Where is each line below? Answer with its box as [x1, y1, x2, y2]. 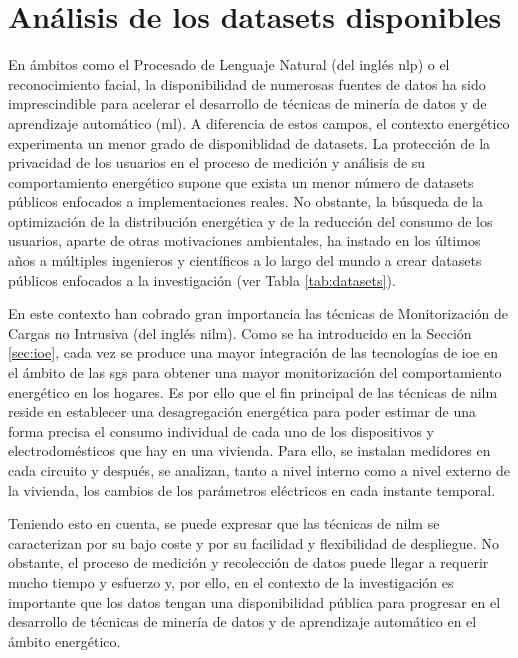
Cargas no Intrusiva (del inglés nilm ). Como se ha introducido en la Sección [8, 322, 472, 343]
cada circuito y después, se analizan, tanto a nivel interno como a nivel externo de [8, 460, 510, 480]
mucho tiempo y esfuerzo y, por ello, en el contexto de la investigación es [8, 571, 454, 592]
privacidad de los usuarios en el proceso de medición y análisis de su [8, 152, 426, 173]
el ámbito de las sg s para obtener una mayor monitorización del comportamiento [8, 362, 502, 383]
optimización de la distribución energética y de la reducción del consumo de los [8, 210, 493, 231]
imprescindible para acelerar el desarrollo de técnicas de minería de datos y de [8, 93, 487, 114]
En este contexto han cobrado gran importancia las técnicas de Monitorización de [8, 303, 508, 324]
